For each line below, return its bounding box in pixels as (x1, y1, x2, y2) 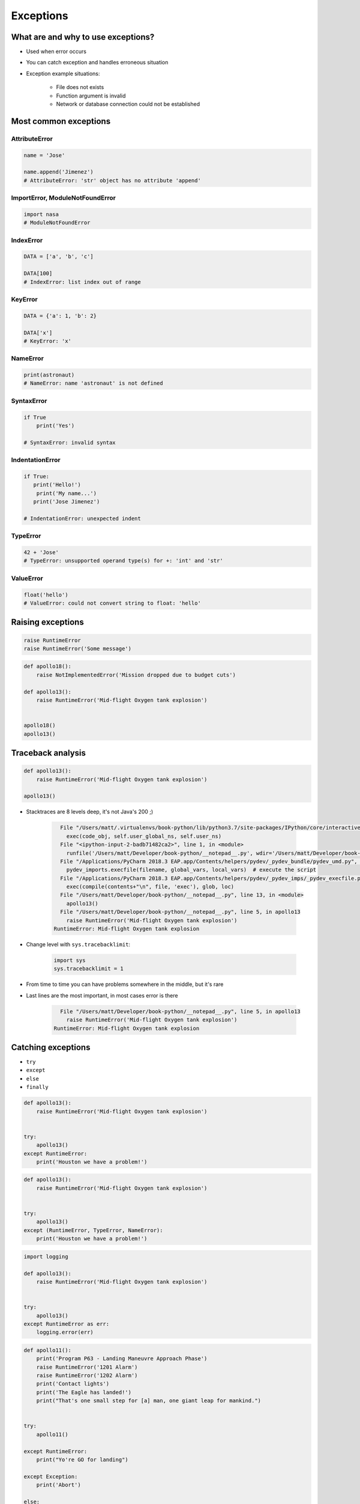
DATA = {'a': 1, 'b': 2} (23, 312, 97, 319)
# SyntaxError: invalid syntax (23, 439, 116, 446)
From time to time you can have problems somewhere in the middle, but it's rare (26, 981, 224, 988)
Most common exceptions (11, 116, 111, 126)
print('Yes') (36, 422, 75, 429)
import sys (53, 957, 86, 964)
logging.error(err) (36, 1329, 94, 1336)
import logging (23, 1253, 68, 1260)
